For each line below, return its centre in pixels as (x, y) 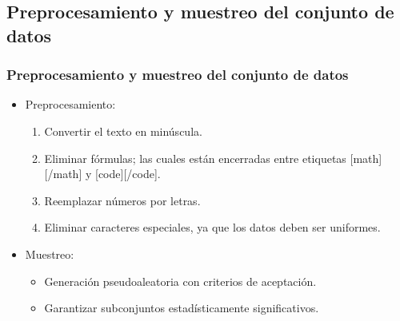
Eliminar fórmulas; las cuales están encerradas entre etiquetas (195, 158)
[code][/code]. (128, 174)
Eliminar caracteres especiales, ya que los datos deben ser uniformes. (212, 227)
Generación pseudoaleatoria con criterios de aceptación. (180, 281)
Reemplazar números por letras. (122, 200)
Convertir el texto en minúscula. (123, 131)
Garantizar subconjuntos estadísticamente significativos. (182, 308)
